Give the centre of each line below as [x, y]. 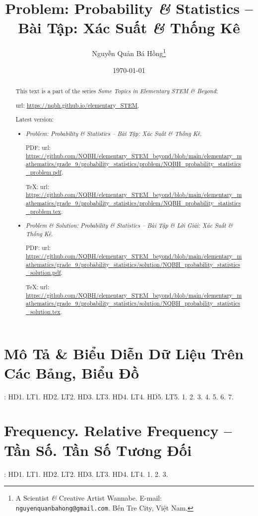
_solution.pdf [43, 273]
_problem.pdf [44, 172]
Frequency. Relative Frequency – [118, 430]
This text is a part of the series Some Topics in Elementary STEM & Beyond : [117, 91]
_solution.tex [43, 311]
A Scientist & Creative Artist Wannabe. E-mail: [89, 498]
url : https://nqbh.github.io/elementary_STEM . [77, 105]
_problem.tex [43, 211]
